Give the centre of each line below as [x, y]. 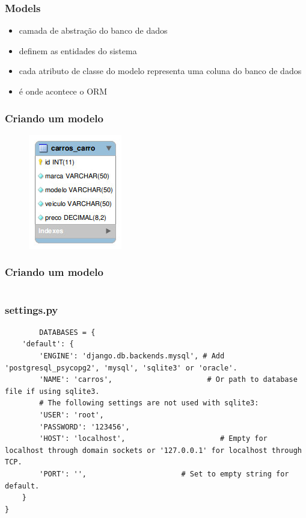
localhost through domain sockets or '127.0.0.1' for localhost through [153, 450]
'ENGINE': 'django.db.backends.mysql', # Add [132, 356]
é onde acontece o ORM [63, 91]
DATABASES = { [67, 332]
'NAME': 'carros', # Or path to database [168, 380]
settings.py [32, 309]
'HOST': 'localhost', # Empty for [153, 439]
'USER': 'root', [72, 415]
